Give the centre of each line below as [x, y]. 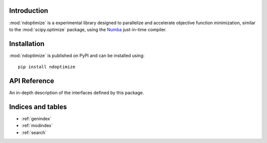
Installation [27, 44]
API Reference [32, 81]
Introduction [29, 11]
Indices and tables [38, 107]
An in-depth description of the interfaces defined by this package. [77, 93]
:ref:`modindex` [37, 126]
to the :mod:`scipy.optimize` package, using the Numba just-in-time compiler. [88, 29]
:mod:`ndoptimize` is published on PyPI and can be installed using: [77, 55]
